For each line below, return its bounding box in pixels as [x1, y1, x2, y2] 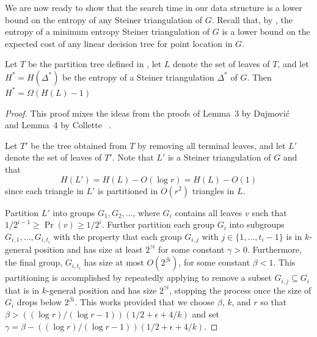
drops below [16, 295, 62, 308]
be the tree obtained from [31, 139, 127, 151]
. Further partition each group [101, 218, 215, 231]
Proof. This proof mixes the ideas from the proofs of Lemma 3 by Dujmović [5, 106, 290, 119]
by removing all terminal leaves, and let [137, 139, 286, 151]
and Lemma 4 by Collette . [5, 118, 112, 131]
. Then [247, 70, 272, 83]
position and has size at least [34, 242, 143, 255]
